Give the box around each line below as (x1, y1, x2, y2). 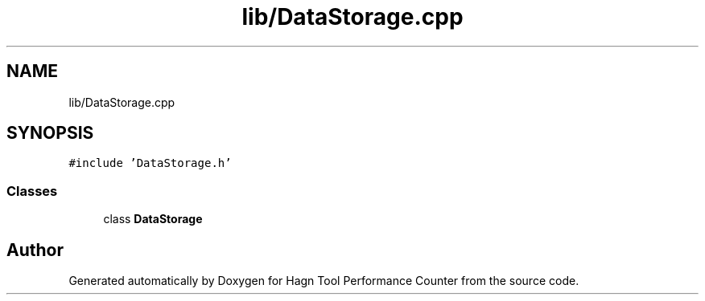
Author (6, 239, 64, 260)
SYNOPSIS (6, 123, 94, 144)
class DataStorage (103, 212, 203, 226)
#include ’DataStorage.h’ (68, 157, 232, 170)
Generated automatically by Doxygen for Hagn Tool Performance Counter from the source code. (68, 274, 579, 288)
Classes (6, 182, 58, 199)
